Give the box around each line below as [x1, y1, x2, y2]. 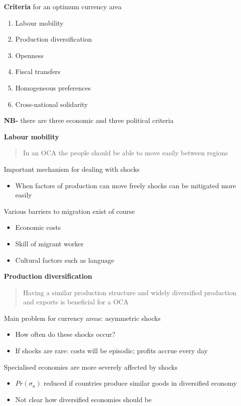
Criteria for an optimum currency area [4, 1, 122, 11]
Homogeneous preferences [15, 82, 91, 92]
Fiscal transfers [15, 66, 60, 76]
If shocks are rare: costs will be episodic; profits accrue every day [15, 346, 208, 356]
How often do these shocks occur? [15, 329, 116, 339]
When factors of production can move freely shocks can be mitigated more [15, 180, 236, 190]
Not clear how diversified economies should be [15, 394, 152, 404]
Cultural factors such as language [15, 255, 114, 265]
